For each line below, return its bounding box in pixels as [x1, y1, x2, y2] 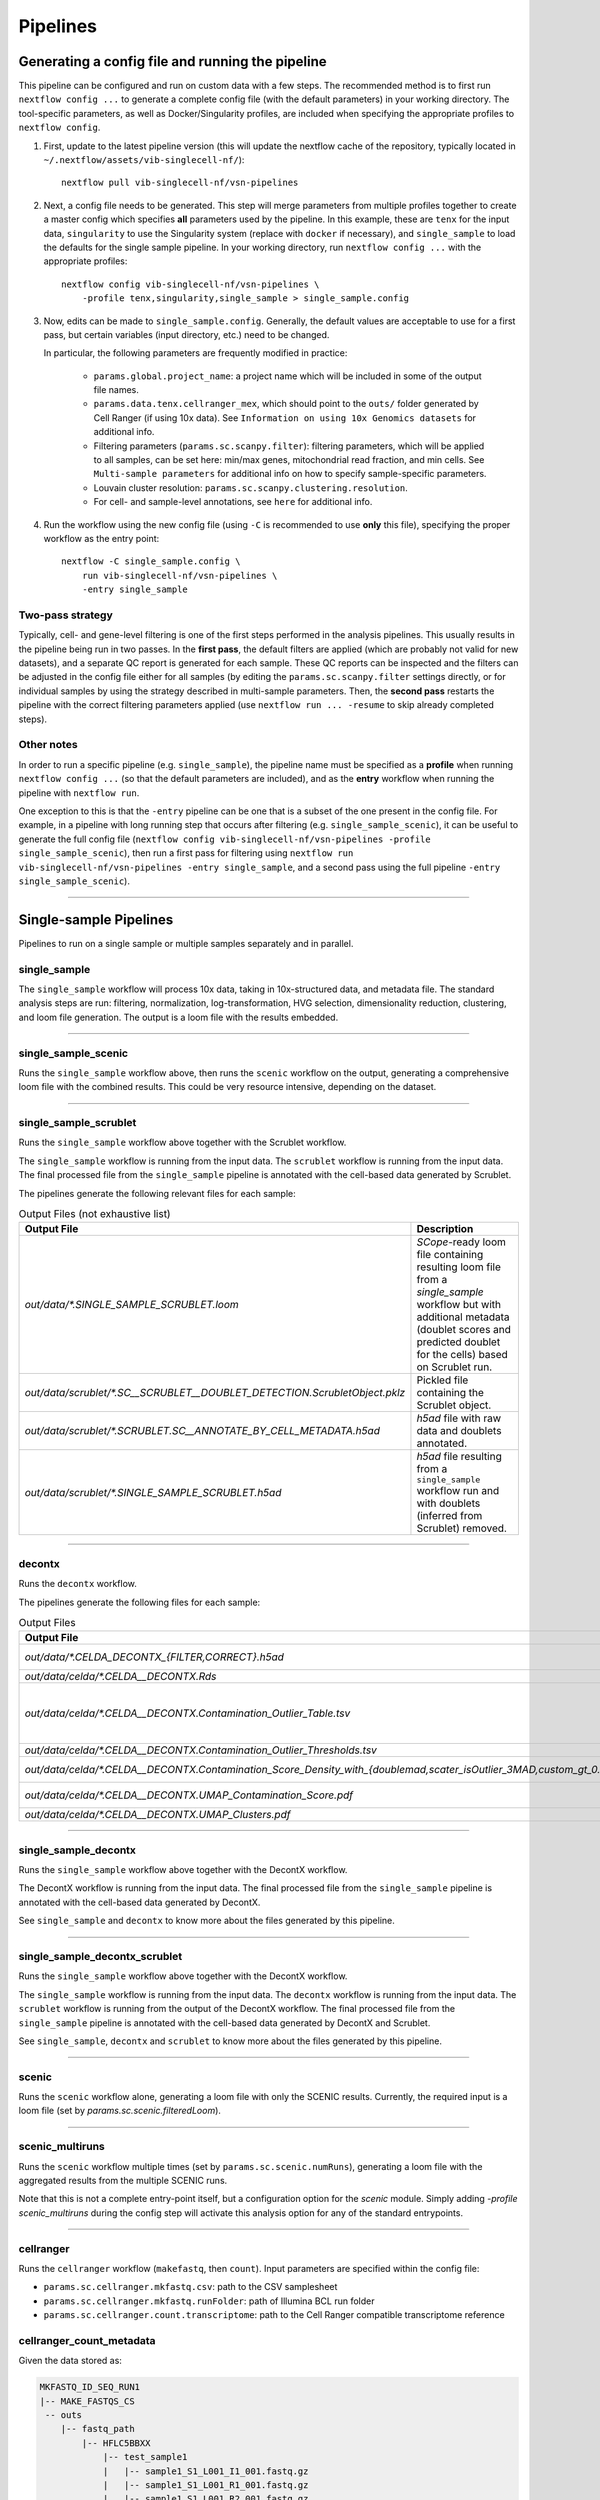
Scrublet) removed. [416, 1521, 507, 1535]
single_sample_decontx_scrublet [18, 1949, 183, 1963]
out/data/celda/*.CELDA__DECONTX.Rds [24, 1670, 217, 1684]
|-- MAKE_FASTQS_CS [39, 2395, 135, 2407]
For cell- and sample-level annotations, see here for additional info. [93, 496, 373, 508]
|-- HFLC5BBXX [81, 2437, 151, 2449]
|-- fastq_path [60, 2423, 135, 2435]
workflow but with [416, 1298, 502, 1312]
